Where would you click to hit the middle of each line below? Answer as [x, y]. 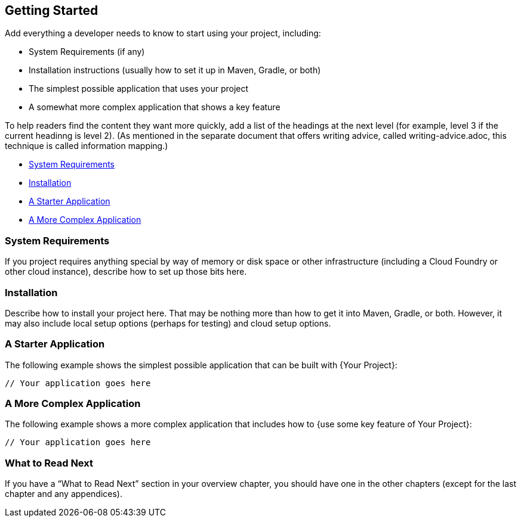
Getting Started [52, 10]
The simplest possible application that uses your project [139, 89]
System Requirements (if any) [87, 52]
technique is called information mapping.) [87, 146]
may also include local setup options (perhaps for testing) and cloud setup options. [168, 323]
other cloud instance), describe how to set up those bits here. [126, 272]
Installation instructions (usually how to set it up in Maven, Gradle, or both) [175, 70]
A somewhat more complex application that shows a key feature [155, 107]
